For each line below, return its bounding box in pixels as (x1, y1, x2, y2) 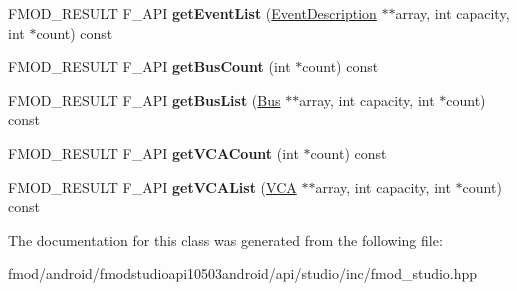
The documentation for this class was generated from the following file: (8, 229, 443, 250)
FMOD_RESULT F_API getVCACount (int (8, 142, 299, 163)
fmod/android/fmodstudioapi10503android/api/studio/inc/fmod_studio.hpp (8, 263, 478, 284)
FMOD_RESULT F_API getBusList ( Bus (8, 89, 281, 110)
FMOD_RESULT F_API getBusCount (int (8, 56, 291, 77)
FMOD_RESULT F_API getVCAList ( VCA (8, 176, 297, 197)
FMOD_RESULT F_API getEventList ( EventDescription (8, 3, 377, 23)
